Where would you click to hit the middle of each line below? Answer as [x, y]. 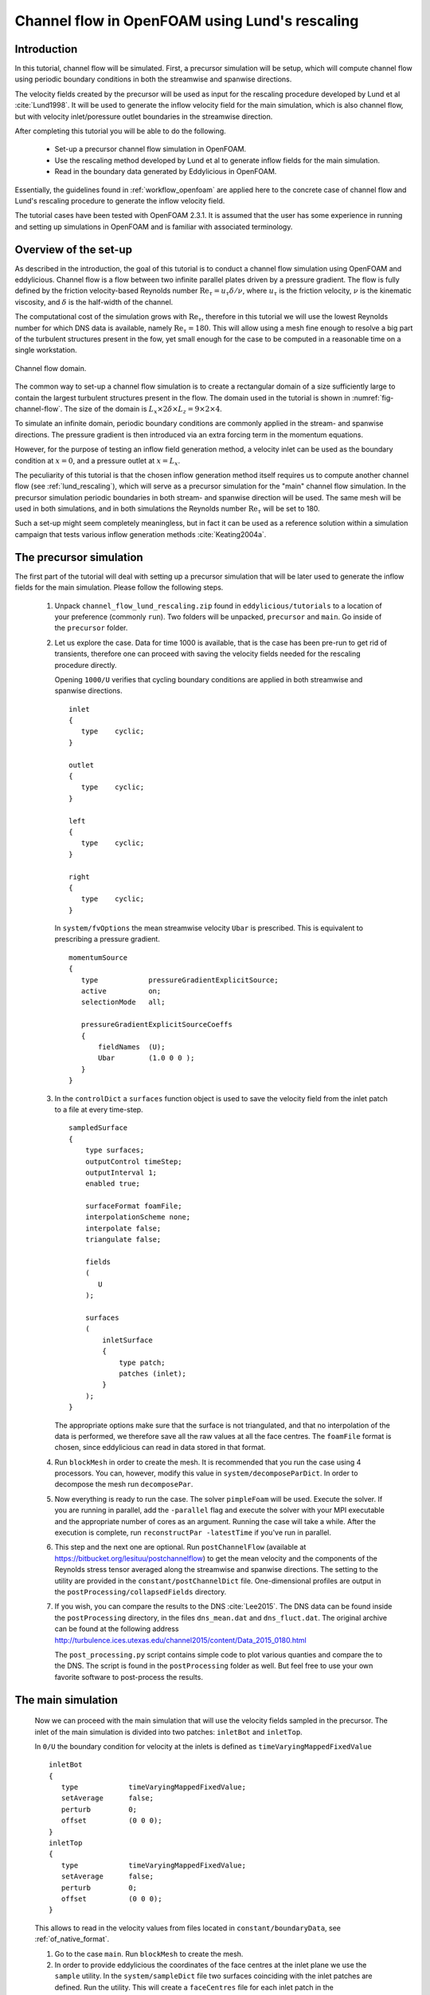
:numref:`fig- [373, 397]
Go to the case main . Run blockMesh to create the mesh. [149, 1954]
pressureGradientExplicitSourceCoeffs [156, 1025]
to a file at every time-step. [99, 1109]
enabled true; [113, 1184]
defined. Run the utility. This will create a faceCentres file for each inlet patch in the [194, 1987]
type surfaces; [115, 1150]
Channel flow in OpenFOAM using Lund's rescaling [187, 21]
